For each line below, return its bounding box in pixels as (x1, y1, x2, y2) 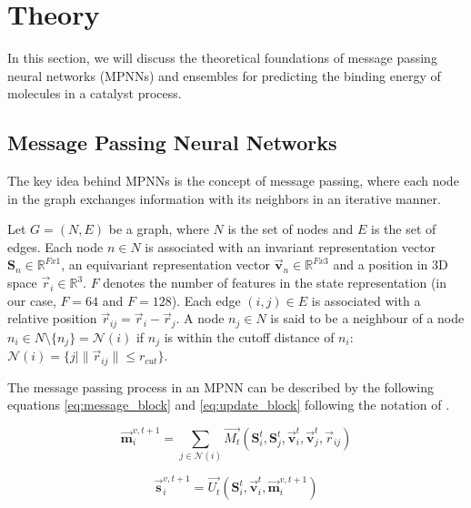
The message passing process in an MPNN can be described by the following (7, 377, 434, 396)
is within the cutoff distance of (164, 327, 335, 346)
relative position (7, 309, 97, 328)
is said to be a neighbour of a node (270, 309, 465, 328)
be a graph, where (108, 219, 209, 239)
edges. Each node (7, 237, 104, 256)
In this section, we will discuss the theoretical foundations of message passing (7, 48, 437, 67)
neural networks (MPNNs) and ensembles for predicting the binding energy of (7, 66, 441, 85)
